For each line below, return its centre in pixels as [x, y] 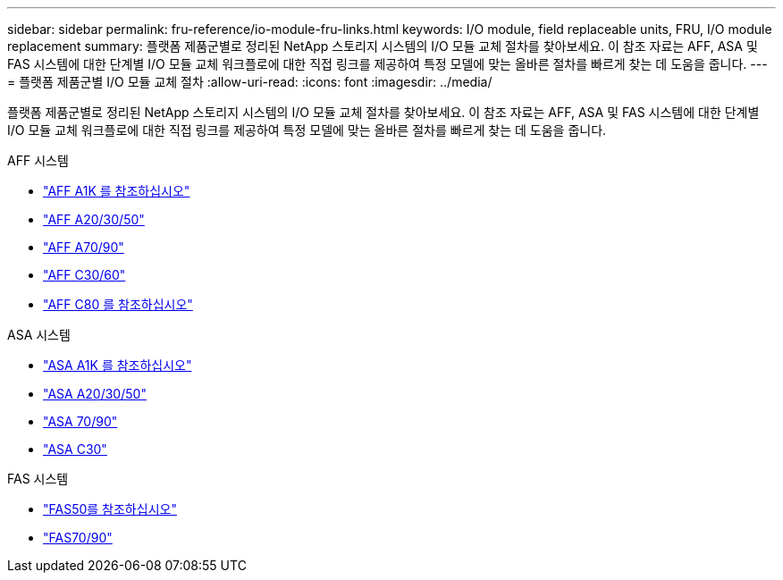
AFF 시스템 [38, 160]
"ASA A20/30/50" [95, 394]
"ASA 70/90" [80, 421]
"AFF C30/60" [84, 275]
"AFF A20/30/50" [94, 219]
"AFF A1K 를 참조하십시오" [117, 191]
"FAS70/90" [78, 538]
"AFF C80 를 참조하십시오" [118, 304]
